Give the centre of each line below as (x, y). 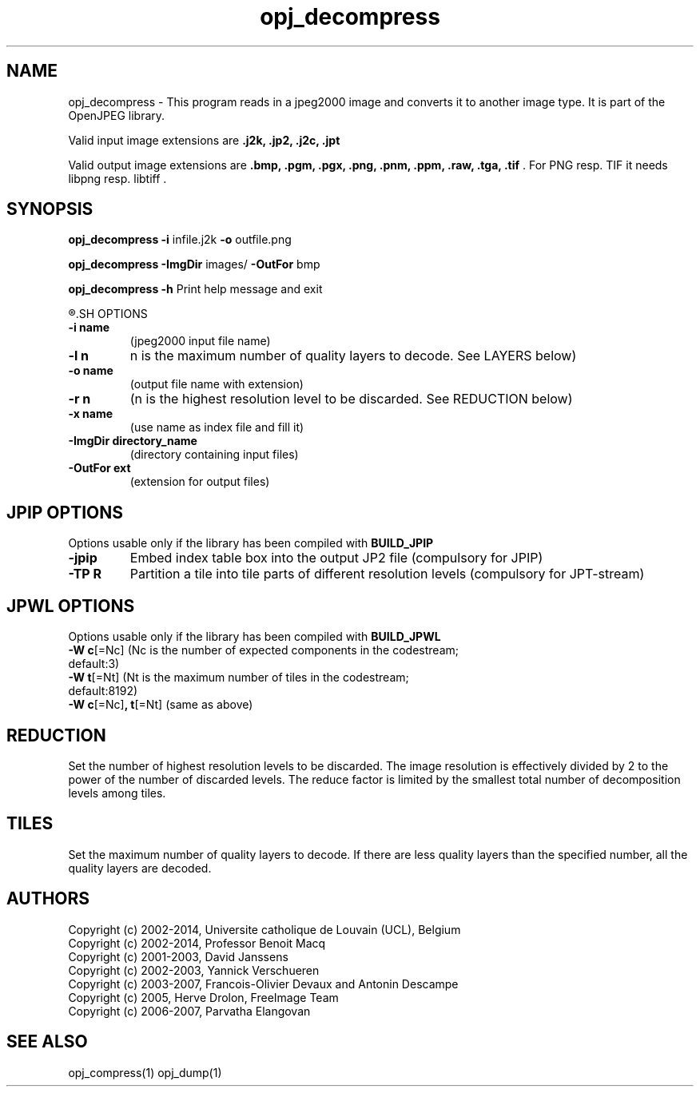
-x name (91, 414)
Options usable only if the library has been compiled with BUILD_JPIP (251, 543)
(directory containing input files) (214, 455)
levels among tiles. (117, 793)
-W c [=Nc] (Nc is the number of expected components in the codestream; (263, 650)
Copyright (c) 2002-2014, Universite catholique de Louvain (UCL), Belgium (264, 929)
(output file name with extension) (217, 384)
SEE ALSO (47, 1042)
